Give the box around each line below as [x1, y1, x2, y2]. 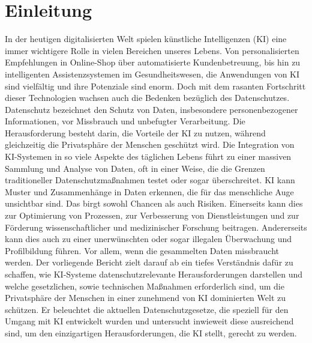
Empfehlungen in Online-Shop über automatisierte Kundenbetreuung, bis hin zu [5, 56, 301, 68]
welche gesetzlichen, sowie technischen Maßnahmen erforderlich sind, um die [5, 279, 284, 292]
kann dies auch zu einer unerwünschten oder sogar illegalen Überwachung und [5, 232, 292, 245]
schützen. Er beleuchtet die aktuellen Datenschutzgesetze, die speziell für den [5, 303, 289, 315]
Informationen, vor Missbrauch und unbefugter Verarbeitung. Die [5, 115, 245, 127]
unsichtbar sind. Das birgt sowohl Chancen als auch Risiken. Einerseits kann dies [5, 197, 303, 210]
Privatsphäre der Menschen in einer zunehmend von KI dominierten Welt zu [5, 291, 286, 304]
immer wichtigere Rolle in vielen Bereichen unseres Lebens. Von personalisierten [5, 44, 299, 56]
